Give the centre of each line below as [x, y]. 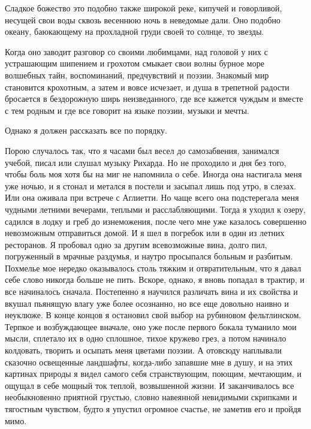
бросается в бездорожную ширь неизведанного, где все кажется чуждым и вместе [154, 99]
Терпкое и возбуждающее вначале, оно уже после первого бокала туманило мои [151, 326]
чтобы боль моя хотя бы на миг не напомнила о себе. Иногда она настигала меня [153, 174]
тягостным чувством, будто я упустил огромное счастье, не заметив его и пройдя [153, 409]
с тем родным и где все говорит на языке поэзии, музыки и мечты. [127, 110]
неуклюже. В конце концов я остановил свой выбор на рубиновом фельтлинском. [153, 315]
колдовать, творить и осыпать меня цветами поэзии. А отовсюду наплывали [143, 350]
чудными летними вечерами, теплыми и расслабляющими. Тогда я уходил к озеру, [155, 209]
